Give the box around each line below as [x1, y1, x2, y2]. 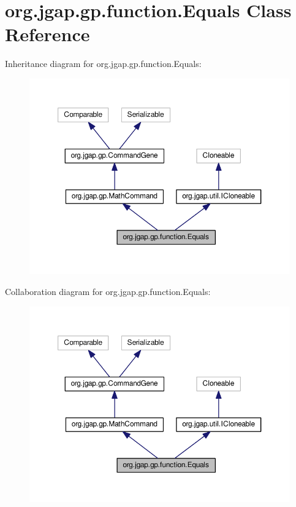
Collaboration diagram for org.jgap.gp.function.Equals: [5, 285, 211, 298]
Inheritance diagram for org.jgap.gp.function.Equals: [5, 57, 202, 70]
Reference [5, 22, 90, 47]
